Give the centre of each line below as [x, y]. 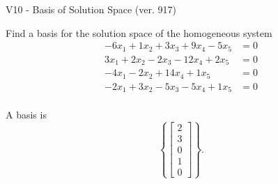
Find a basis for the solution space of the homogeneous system [139, 32]
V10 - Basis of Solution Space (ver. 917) [91, 9]
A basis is [26, 115]
